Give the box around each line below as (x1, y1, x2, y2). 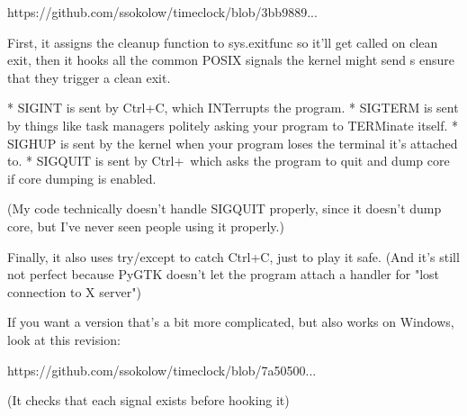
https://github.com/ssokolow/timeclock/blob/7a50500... (7, 360, 317, 379)
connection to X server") (7, 282, 141, 301)
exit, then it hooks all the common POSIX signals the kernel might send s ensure (7, 50, 454, 69)
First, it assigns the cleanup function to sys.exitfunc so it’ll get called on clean (7, 32, 438, 51)
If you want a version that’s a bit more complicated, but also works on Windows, (7, 312, 454, 331)
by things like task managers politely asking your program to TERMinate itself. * (7, 115, 459, 134)
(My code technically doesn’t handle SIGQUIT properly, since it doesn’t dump (7, 199, 442, 218)
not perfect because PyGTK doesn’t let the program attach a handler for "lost (7, 265, 440, 284)
